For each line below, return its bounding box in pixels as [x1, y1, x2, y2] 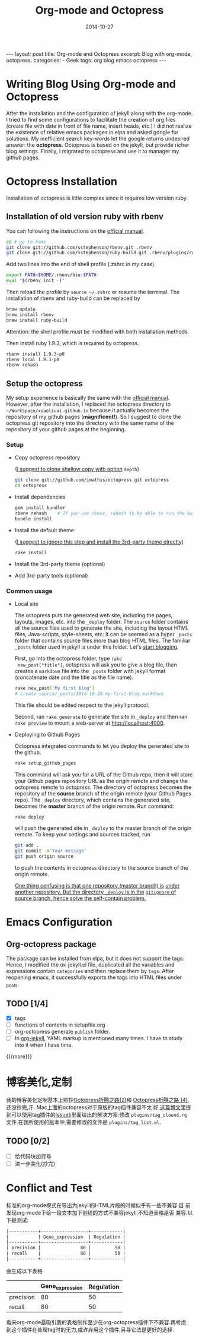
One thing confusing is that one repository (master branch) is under [14, 882, 180, 889]
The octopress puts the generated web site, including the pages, [14, 611, 173, 618]
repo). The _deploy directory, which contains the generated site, [14, 796, 171, 803]
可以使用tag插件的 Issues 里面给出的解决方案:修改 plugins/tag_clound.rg [11, 1111, 187, 1118]
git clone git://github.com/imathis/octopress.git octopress [14, 477, 169, 483]
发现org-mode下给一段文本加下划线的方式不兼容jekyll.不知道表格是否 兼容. [6, 1209, 188, 1216]
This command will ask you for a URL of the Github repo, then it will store [14, 770, 193, 778]
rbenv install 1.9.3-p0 [6, 351, 65, 357]
